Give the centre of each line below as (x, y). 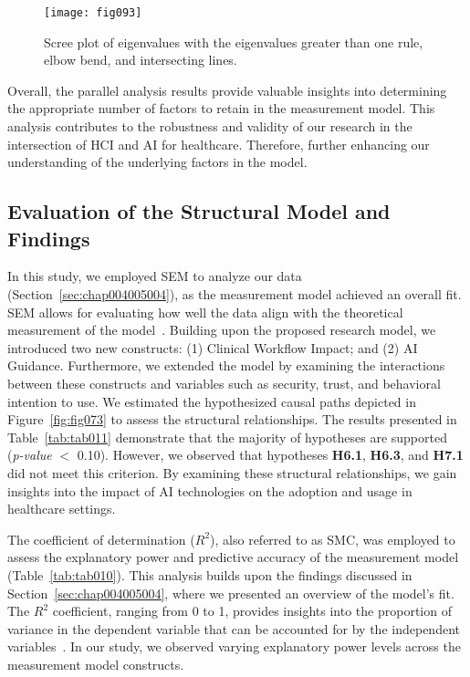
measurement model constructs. (96, 664)
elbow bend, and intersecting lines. (141, 60)
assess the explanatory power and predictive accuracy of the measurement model (233, 557)
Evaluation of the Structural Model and (199, 211)
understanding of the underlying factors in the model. (157, 162)
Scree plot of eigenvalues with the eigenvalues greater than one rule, (234, 42)
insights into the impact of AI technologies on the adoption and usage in (210, 490)
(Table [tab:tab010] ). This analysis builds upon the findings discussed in (210, 574)
